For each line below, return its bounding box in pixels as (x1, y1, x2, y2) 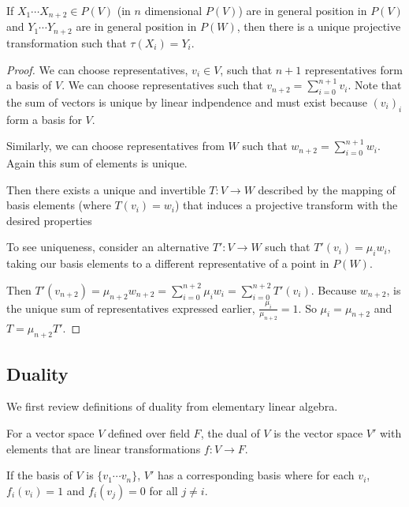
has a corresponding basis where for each (157, 467, 355, 483)
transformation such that (6, 34, 127, 51)
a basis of (6, 77, 52, 93)
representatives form (305, 61, 403, 77)
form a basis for (6, 111, 82, 127)
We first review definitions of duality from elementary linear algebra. (6, 398, 338, 415)
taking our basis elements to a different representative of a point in (6, 255, 329, 272)
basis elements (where (6, 197, 111, 213)
